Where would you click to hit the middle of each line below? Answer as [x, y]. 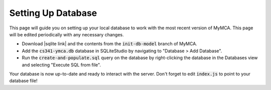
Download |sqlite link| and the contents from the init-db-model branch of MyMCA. [110, 44]
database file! [23, 81]
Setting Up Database [53, 13]
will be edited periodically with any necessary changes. [66, 34]
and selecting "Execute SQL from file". [61, 65]
